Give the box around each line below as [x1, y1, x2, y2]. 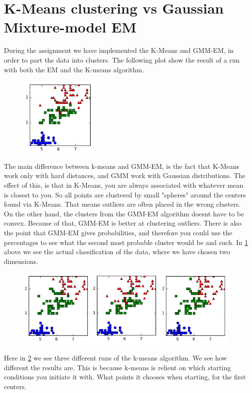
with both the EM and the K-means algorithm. [4, 64, 144, 74]
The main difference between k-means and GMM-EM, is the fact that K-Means [4, 161, 239, 171]
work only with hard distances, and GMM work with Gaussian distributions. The [4, 170, 246, 180]
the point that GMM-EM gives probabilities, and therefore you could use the [4, 227, 233, 237]
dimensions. [4, 256, 38, 266]
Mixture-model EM [4, 17, 137, 37]
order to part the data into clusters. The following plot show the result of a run [4, 54, 240, 65]
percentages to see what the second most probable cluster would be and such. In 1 [4, 237, 248, 247]
